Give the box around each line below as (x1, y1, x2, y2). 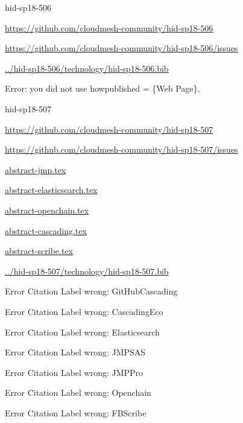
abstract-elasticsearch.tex (5, 183, 98, 196)
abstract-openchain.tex (5, 203, 89, 216)
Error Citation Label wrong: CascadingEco (5, 305, 163, 317)
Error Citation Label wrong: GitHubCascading (5, 285, 178, 297)
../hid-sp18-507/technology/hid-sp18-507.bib (5, 264, 169, 277)
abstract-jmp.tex (5, 163, 66, 176)
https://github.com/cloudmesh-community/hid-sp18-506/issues (5, 42, 238, 54)
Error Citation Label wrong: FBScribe (5, 406, 147, 419)
